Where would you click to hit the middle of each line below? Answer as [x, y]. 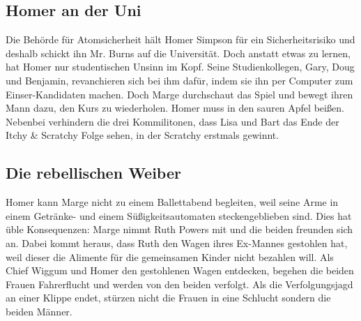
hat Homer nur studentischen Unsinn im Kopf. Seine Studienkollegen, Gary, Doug [180, 67]
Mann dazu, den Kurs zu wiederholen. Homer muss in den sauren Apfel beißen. [175, 108]
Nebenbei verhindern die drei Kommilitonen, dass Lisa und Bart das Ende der [172, 121]
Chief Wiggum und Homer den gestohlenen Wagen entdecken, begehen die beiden [180, 270]
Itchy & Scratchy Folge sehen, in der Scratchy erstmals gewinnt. [143, 135]
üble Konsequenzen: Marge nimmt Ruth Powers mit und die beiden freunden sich [179, 229]
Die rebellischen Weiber [93, 173]
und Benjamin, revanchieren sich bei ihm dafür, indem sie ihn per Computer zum [179, 80]
